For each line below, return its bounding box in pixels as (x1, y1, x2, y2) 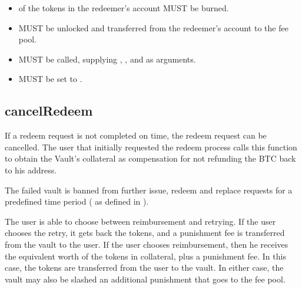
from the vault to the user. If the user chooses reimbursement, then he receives (5, 238, 288, 250)
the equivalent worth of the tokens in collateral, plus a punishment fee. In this (5, 249, 286, 262)
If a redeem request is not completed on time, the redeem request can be (5, 129, 267, 142)
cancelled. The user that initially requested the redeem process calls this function (5, 140, 297, 153)
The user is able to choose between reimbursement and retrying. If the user (5, 215, 276, 227)
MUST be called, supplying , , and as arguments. (18, 52, 196, 65)
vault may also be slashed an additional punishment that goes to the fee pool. (5, 272, 286, 285)
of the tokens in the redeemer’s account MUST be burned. (18, 2, 229, 14)
